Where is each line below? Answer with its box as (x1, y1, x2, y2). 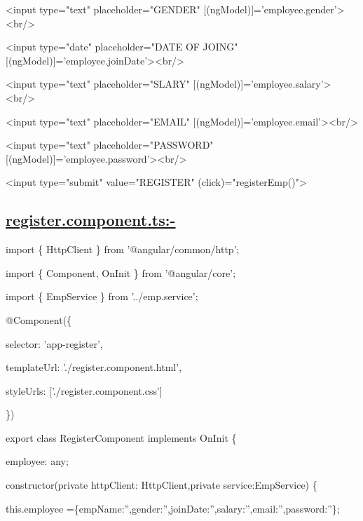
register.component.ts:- (6, 209, 176, 231)
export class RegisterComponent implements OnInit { (6, 430, 237, 445)
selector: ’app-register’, (6, 336, 103, 351)
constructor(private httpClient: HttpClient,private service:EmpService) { (6, 478, 317, 492)
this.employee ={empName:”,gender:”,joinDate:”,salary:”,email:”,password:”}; (6, 501, 340, 515)
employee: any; (6, 454, 69, 468)
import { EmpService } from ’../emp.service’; (6, 289, 198, 304)
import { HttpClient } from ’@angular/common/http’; (6, 242, 240, 257)
